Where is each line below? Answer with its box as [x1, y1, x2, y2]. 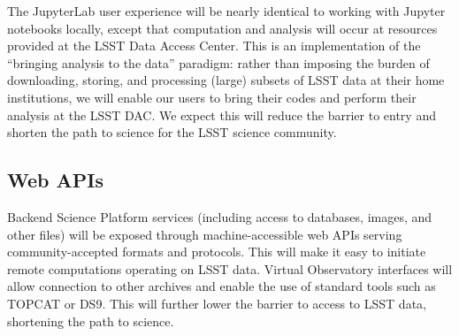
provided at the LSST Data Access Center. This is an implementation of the [7, 36, 421, 55]
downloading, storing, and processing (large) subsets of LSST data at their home [7, 71, 445, 89]
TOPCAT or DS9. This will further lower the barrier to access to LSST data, [7, 294, 426, 312]
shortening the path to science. [7, 311, 174, 330]
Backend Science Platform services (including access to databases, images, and [7, 207, 432, 225]
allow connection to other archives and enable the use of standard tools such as [7, 277, 436, 295]
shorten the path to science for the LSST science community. [7, 123, 337, 141]
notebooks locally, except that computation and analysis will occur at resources [7, 19, 438, 37]
